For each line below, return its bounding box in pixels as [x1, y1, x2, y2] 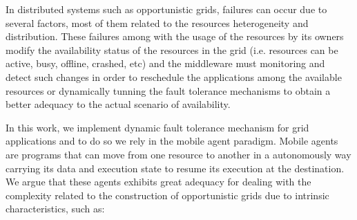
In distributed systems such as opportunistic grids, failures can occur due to [6, 2, 327, 16]
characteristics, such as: [6, 201, 105, 216]
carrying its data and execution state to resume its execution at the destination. [6, 161, 345, 175]
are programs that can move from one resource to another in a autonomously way [6, 147, 351, 161]
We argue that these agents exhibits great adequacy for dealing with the [6, 174, 311, 189]
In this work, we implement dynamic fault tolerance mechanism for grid [6, 120, 309, 134]
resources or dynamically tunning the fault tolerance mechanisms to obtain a [6, 83, 331, 98]
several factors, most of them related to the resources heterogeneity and [6, 15, 309, 30]
